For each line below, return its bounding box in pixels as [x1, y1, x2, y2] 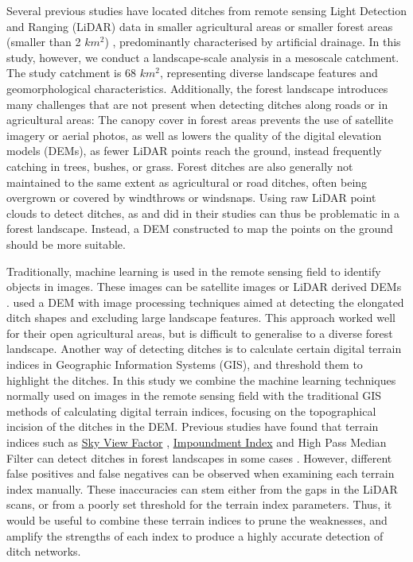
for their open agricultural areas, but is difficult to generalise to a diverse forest [6, 324, 393, 341]
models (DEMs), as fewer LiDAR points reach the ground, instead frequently [6, 142, 382, 159]
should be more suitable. [6, 235, 126, 252]
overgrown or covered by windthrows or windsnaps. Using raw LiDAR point [6, 189, 376, 206]
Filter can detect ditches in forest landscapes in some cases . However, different [6, 449, 392, 466]
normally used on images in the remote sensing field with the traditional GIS [6, 387, 382, 404]
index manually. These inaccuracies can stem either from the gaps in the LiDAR [6, 480, 398, 497]
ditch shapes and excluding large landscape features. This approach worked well [6, 309, 395, 326]
